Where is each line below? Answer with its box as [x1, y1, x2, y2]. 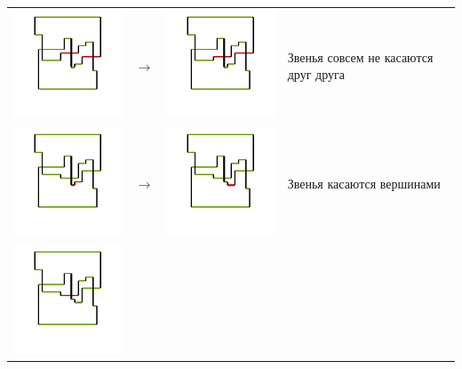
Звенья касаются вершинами [287, 173, 441, 192]
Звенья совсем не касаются [287, 47, 434, 66]
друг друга [287, 65, 345, 84]
